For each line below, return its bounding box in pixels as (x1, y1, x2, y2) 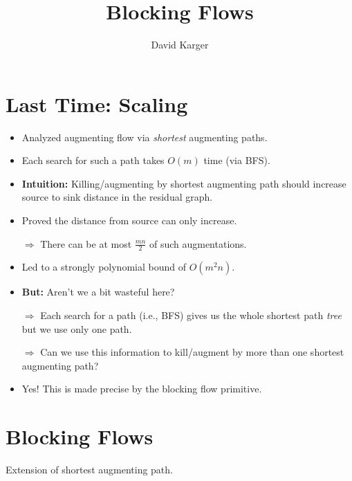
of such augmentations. (149, 236, 247, 251)
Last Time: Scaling (6, 89, 188, 118)
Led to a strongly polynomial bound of (21, 260, 186, 274)
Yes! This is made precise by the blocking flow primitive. (21, 381, 262, 396)
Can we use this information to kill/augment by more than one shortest (40, 345, 344, 359)
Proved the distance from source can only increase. (21, 213, 237, 228)
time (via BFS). (203, 153, 270, 167)
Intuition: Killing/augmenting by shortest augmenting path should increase (21, 176, 346, 190)
